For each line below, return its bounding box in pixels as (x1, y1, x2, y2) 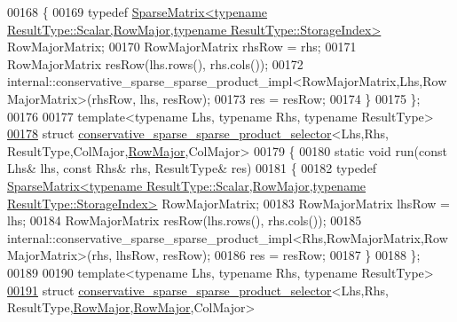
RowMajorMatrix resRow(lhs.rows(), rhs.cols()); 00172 (7, 54, 303, 73)
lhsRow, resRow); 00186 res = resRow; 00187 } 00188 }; (115, 246, 421, 264)
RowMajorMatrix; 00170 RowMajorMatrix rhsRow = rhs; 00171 (7, 37, 357, 56)
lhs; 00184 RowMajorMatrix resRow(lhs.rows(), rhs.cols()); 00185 (7, 211, 362, 230)
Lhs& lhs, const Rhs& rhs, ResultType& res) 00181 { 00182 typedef (7, 159, 377, 177)
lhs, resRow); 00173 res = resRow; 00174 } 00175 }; (139, 89, 421, 107)
